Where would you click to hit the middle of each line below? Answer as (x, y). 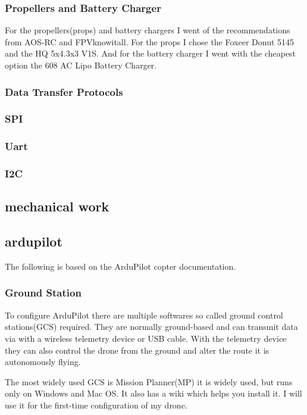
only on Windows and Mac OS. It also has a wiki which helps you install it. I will (153, 393)
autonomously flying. (43, 362)
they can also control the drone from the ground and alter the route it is (137, 350)
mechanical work (57, 206)
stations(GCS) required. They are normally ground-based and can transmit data (151, 327)
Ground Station (43, 293)
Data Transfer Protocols (64, 91)
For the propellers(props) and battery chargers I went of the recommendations (148, 30)
